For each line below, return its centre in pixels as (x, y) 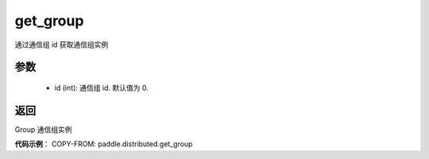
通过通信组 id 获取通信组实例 (62, 45)
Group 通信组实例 (43, 129)
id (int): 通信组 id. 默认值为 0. (101, 87)
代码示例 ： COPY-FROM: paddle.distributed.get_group (104, 144)
